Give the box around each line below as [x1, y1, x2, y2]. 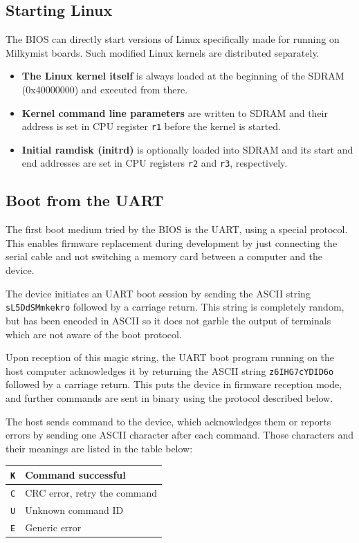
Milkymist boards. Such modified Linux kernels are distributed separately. [6, 45, 320, 59]
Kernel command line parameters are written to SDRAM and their [21, 105, 328, 120]
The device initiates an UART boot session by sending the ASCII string [6, 286, 311, 300]
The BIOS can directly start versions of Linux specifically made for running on [6, 32, 340, 46]
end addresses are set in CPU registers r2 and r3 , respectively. [21, 156, 288, 170]
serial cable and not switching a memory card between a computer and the [6, 249, 322, 264]
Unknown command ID [25, 502, 124, 517]
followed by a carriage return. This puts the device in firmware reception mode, [6, 377, 342, 392]
